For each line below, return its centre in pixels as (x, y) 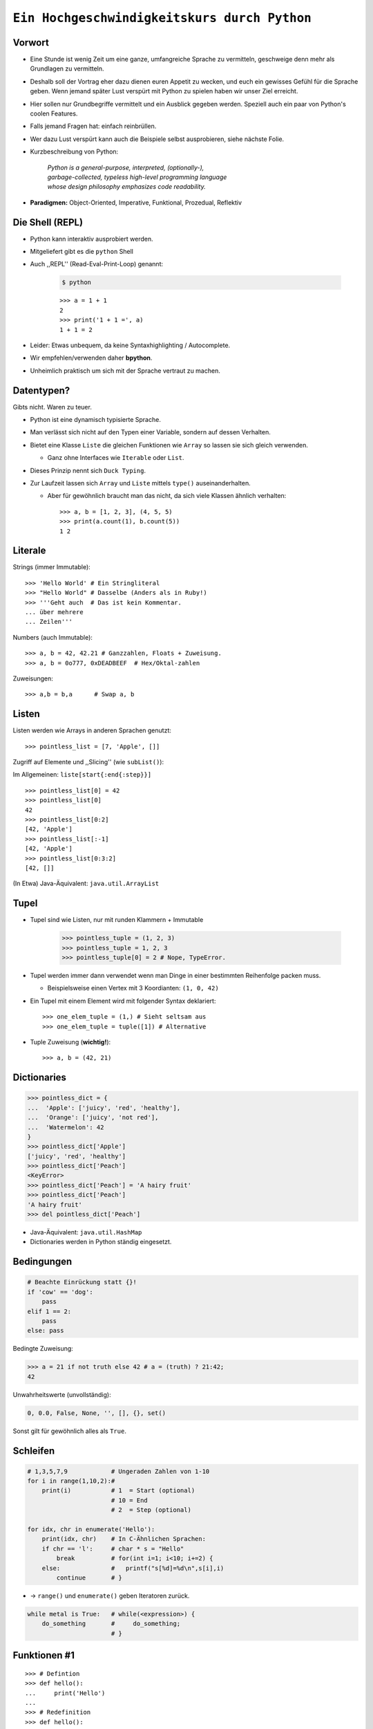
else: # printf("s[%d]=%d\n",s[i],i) (133, 1568)
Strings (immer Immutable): (52, 567)
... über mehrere (54, 612)
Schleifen (34, 1451)
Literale (29, 551)
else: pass (46, 1331)
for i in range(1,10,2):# (71, 1481)
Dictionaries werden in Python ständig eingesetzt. (101, 1242)
